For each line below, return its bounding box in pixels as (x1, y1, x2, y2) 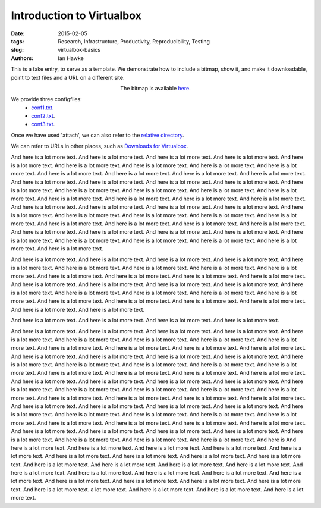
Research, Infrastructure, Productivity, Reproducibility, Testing (58, 37, 210, 45)
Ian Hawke (58, 54, 84, 62)
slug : (11, 46, 24, 54)
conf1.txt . (31, 104, 54, 111)
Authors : (11, 54, 34, 62)
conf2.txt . (31, 112, 55, 120)
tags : (11, 37, 24, 45)
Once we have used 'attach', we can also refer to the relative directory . (11, 131, 184, 139)
